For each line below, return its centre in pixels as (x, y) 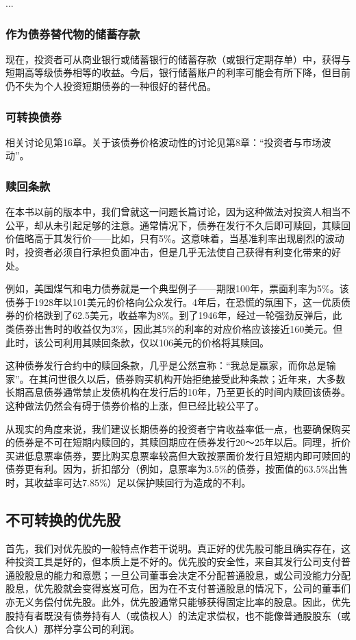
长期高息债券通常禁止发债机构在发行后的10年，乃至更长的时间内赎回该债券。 (178, 392)
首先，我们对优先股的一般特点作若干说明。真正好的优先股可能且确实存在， (173, 548)
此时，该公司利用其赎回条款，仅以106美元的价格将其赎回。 (137, 342)
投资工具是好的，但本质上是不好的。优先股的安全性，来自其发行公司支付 (178, 561)
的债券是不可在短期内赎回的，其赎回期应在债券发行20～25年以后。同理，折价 (178, 442)
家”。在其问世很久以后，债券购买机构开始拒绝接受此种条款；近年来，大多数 (176, 378)
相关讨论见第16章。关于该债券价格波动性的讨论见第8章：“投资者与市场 (164, 142)
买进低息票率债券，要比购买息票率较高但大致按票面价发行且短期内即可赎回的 (178, 455)
